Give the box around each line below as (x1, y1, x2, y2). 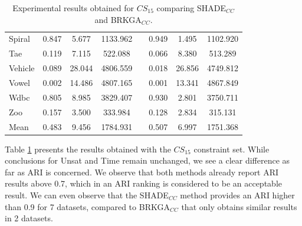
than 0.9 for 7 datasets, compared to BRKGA (5, 200, 170, 212)
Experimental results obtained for (12, 2, 134, 14)
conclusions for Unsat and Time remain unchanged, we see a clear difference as (5, 154, 290, 167)
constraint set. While (193, 142, 270, 155)
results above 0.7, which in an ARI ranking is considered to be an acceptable (5, 177, 282, 190)
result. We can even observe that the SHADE (5, 188, 169, 201)
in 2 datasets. (5, 212, 53, 224)
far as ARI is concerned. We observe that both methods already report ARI (5, 165, 279, 178)
